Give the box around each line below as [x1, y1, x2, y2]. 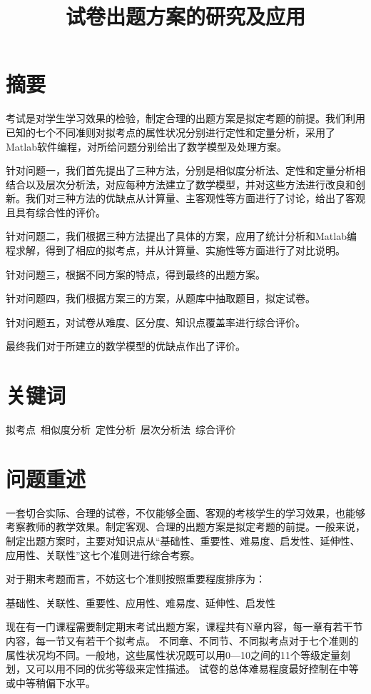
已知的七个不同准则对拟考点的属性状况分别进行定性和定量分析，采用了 [6, 124, 335, 139]
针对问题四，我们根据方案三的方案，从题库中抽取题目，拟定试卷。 [6, 291, 315, 306]
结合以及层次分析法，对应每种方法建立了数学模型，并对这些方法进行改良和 [6, 176, 355, 191]
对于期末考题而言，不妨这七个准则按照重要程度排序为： [6, 571, 265, 586]
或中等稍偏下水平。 [6, 675, 96, 690]
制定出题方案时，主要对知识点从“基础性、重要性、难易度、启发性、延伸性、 [6, 533, 360, 548]
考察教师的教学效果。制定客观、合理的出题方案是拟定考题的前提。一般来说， [6, 519, 365, 534]
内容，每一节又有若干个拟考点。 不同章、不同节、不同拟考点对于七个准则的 [6, 633, 359, 648]
